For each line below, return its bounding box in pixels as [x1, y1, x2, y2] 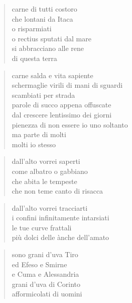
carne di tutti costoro [12, 4, 77, 14]
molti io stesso [12, 139, 56, 149]
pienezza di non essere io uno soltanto [12, 119, 128, 130]
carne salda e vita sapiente [12, 70, 93, 80]
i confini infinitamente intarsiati [12, 212, 109, 223]
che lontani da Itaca [12, 13, 73, 24]
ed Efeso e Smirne [12, 259, 67, 269]
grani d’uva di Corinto [12, 278, 81, 289]
